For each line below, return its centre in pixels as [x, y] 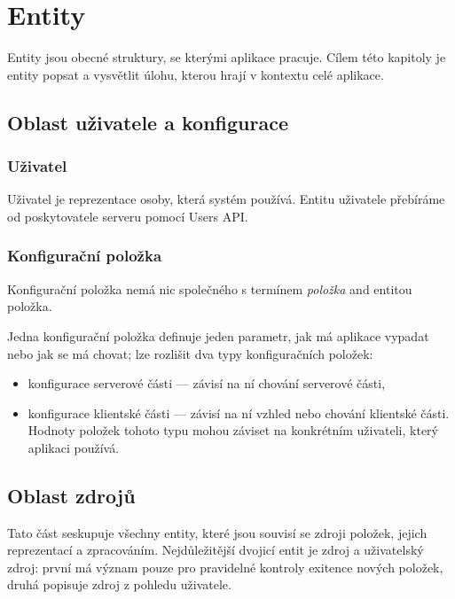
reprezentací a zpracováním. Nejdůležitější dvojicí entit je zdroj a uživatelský [216, 550]
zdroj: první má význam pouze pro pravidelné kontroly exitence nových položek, [225, 567]
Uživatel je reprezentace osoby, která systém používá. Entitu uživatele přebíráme [226, 199]
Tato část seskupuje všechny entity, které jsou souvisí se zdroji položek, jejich [217, 532]
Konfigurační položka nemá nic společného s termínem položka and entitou [210, 288]
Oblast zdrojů [71, 495]
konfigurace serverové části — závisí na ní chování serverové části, [207, 383]
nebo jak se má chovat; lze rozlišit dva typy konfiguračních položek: [190, 353]
